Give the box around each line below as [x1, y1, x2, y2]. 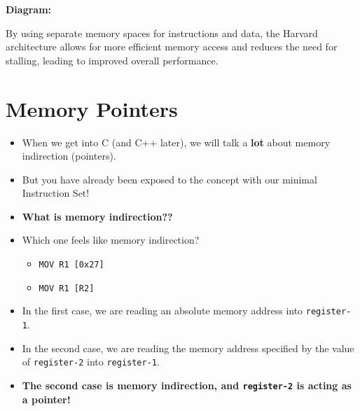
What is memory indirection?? [22, 209, 173, 223]
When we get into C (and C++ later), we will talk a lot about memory [22, 134, 331, 149]
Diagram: [6, 2, 52, 16]
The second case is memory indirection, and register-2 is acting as [22, 377, 352, 392]
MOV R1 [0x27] [39, 260, 104, 270]
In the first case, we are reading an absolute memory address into [22, 303, 303, 318]
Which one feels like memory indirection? [22, 232, 200, 247]
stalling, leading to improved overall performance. [6, 53, 219, 67]
